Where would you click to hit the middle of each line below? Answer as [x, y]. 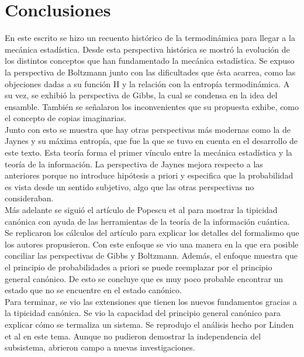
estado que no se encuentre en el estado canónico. [93, 290]
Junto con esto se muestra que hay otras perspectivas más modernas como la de [148, 129]
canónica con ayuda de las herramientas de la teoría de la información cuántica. [147, 221]
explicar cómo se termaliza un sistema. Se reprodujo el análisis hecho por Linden [149, 324]
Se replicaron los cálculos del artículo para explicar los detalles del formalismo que [152, 233]
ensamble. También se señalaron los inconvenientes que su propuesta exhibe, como [152, 106]
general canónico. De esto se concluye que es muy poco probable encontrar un [144, 278]
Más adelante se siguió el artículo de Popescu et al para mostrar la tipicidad [141, 210]
